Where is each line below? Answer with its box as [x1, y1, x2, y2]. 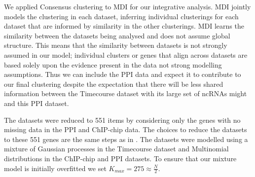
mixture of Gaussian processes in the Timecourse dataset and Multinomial [4, 143, 229, 154]
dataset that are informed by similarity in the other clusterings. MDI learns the [4, 21, 244, 31]
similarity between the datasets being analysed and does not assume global [4, 30, 230, 40]
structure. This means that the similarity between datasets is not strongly [4, 40, 227, 50]
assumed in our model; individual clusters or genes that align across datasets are [4, 49, 248, 60]
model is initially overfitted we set [4, 163, 107, 173]
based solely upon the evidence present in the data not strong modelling [4, 59, 222, 70]
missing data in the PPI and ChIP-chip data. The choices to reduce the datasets [4, 124, 247, 135]
